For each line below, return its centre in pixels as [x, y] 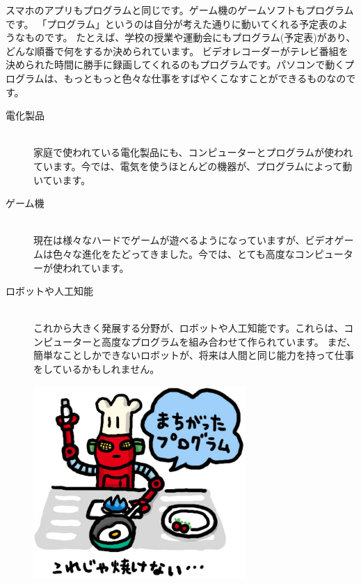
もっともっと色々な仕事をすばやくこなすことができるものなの [205, 78]
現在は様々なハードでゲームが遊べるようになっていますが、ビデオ [184, 240]
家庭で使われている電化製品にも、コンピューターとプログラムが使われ [193, 152]
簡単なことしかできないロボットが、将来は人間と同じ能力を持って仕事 [194, 355]
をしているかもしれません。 [97, 369]
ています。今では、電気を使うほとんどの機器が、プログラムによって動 [193, 166]
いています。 [62, 179]
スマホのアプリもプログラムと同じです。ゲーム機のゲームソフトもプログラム [180, 10]
